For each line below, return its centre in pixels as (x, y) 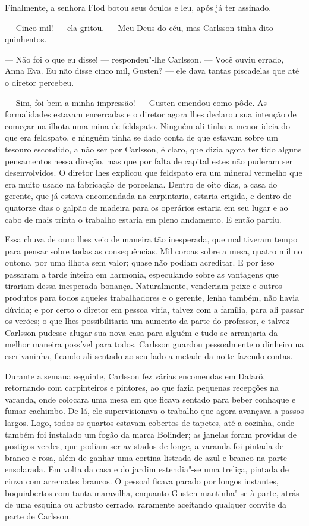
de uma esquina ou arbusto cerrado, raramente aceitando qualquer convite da (146, 504)
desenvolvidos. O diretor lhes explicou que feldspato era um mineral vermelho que (154, 172)
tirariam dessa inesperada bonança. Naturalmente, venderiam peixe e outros (144, 286)
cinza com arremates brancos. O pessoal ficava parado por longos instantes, (142, 480)
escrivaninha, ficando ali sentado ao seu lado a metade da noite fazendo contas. (149, 356)
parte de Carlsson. (38, 516)
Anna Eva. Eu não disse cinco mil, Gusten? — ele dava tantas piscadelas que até (152, 71)
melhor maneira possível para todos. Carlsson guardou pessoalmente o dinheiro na (154, 344)
